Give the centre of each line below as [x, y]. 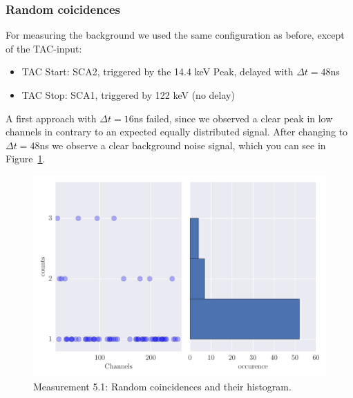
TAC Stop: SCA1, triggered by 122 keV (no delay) [128, 95]
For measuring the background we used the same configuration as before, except [175, 35]
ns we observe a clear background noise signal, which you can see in [183, 145]
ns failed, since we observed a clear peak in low [233, 118]
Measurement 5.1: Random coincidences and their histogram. [162, 387]
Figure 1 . [26, 159]
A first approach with [51, 118]
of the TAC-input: [44, 48]
